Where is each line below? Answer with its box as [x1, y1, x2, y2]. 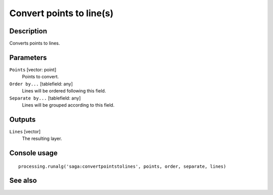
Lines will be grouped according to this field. [22, 102, 115, 108]
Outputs [9, 115, 36, 124]
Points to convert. [22, 74, 59, 80]
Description [9, 27, 48, 35]
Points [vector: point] [9, 66, 57, 73]
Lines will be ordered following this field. [22, 88, 106, 94]
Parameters [9, 53, 47, 62]
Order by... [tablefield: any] [9, 81, 73, 87]
